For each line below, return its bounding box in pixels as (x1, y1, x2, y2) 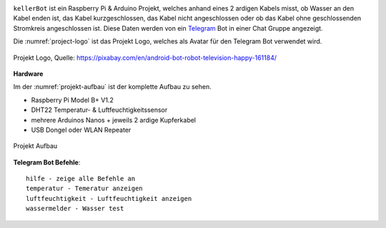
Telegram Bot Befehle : (13, 157, 81, 167)
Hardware (13, 69, 44, 78)
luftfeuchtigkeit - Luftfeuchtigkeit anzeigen (26, 195, 192, 202)
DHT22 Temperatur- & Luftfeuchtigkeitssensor (31, 105, 168, 114)
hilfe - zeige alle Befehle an (26, 175, 136, 183)
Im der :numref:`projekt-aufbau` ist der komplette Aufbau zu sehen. (13, 83, 212, 91)
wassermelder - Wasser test (26, 204, 124, 213)
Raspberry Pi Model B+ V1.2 (31, 95, 114, 104)
